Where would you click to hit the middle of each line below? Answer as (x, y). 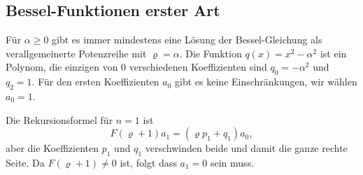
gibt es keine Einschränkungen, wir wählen (266, 82)
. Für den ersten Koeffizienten (95, 82)
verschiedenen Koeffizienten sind (198, 67)
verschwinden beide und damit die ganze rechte (246, 148)
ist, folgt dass (148, 162)
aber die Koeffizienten (52, 148)
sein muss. (232, 162)
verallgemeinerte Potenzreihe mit (76, 53)
